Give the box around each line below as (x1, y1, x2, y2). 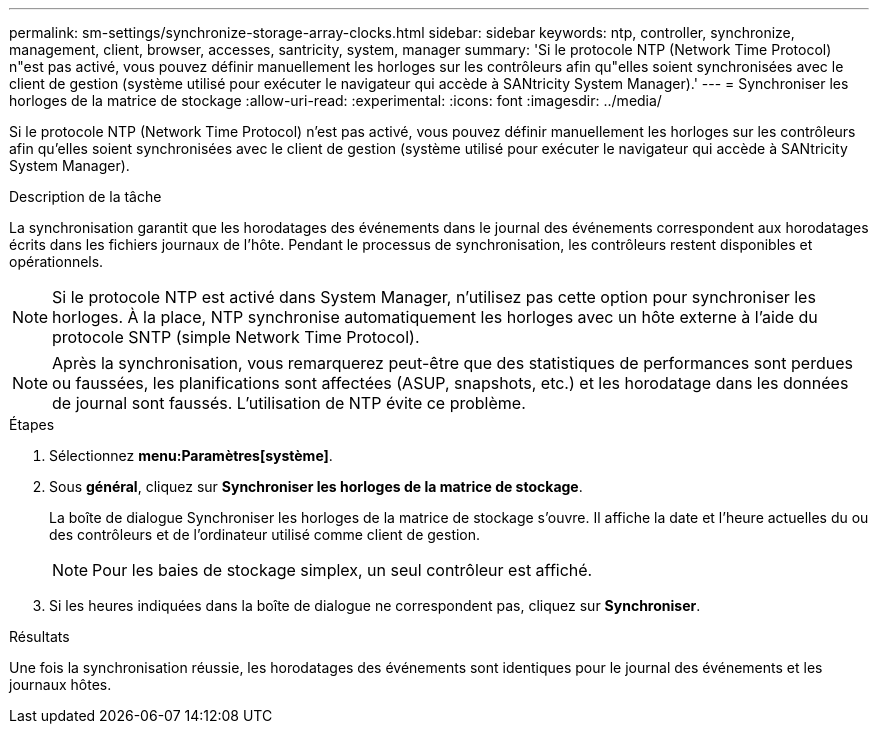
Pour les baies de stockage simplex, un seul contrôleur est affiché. (92, 560, 593, 580)
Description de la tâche (9, 188, 162, 205)
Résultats (9, 628, 70, 645)
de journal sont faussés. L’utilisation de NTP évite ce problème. (52, 393, 526, 413)
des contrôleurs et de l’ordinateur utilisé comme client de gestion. (49, 526, 481, 543)
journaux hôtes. (9, 676, 112, 693)
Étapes (9, 416, 55, 433)
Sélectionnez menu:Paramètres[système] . (49, 447, 333, 464)
